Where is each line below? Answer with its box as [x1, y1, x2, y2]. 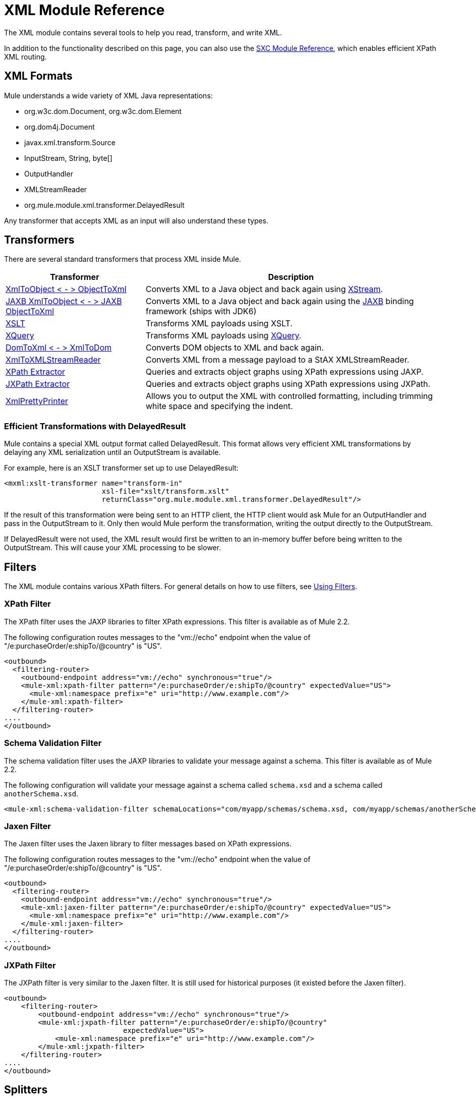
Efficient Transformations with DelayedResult [4, 421, 186, 431]
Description [268, 272, 314, 282]
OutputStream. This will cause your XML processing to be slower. [4, 543, 221, 552]
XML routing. [4, 52, 47, 61]
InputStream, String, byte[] [24, 153, 112, 162]
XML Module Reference [4, 2, 165, 19]
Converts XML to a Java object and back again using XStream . [145, 284, 383, 295]
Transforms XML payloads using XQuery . [145, 330, 302, 341]
